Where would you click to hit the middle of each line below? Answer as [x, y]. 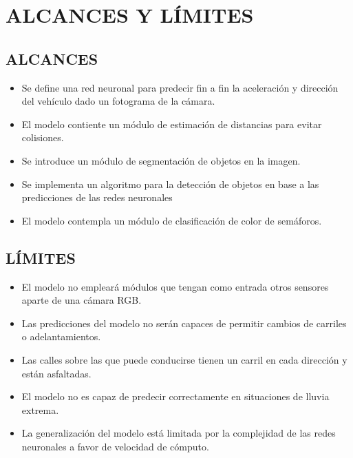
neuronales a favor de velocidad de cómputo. [115, 446]
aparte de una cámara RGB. [82, 300]
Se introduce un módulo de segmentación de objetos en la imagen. [161, 160]
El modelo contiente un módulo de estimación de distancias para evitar [172, 124]
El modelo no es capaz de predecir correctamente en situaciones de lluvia [175, 396]
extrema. [40, 409]
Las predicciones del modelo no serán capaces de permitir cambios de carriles [184, 323]
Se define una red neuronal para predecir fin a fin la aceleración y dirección [180, 87]
